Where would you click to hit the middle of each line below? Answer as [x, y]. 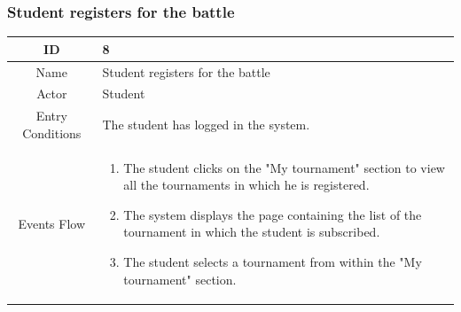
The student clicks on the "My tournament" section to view [284, 167]
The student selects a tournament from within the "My [273, 262]
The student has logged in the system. [206, 125]
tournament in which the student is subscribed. [252, 232]
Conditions [52, 133]
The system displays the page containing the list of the [273, 214]
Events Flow [52, 223]
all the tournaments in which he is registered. [246, 185]
